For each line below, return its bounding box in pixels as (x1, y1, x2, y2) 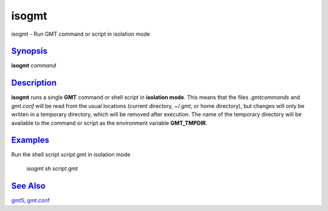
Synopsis (11, 46, 48, 56)
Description (11, 78, 57, 88)
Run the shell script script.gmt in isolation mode (11, 151, 131, 158)
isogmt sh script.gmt (26, 164, 78, 172)
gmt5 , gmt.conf (11, 196, 50, 204)
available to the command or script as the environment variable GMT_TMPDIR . (11, 119, 208, 127)
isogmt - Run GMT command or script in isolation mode (11, 30, 150, 38)
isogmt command (11, 62, 56, 69)
